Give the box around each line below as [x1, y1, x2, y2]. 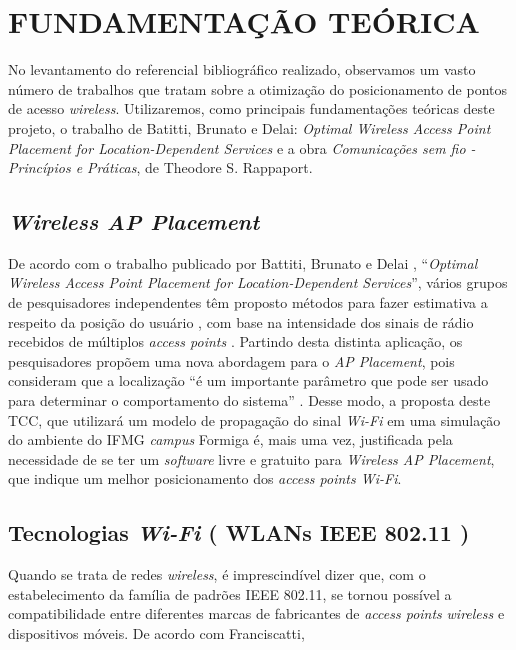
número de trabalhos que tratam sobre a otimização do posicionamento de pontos [8, 78, 507, 99]
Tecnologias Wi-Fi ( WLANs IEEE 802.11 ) [8, 517, 470, 548]
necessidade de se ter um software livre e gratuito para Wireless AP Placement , [8, 448, 495, 469]
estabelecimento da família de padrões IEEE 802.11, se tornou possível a [8, 583, 452, 604]
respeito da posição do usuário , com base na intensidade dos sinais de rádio [8, 311, 474, 332]
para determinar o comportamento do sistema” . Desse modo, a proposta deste [8, 390, 491, 411]
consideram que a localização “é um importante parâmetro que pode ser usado [8, 370, 489, 391]
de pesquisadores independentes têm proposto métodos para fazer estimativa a [8, 292, 488, 313]
